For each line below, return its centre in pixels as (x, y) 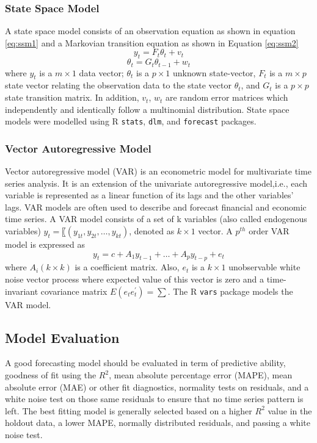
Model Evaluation (62, 337)
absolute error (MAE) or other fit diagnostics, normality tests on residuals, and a (157, 387)
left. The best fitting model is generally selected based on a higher (129, 410)
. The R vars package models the (230, 291)
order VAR (269, 231)
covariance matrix (74, 291)
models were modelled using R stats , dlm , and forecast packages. (131, 121)
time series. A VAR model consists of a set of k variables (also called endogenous (156, 219)
